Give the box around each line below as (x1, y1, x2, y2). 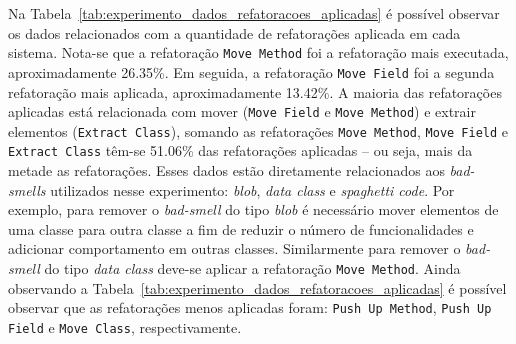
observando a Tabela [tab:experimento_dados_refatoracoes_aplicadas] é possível (8, 277, 507, 298)
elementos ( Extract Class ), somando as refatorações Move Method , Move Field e (8, 120, 509, 141)
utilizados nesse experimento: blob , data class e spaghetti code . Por (50, 179, 455, 200)
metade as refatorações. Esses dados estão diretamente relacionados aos (8, 160, 445, 181)
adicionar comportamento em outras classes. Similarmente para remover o (8, 238, 461, 259)
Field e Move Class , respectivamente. (8, 316, 242, 337)
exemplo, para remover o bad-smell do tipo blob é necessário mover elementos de (8, 199, 499, 220)
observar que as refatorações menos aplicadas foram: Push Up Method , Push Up (8, 297, 492, 318)
